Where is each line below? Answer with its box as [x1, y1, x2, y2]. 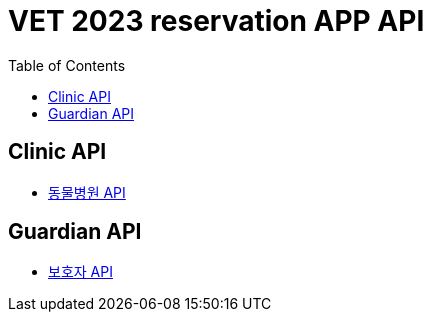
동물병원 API [48, 183, 126, 201]
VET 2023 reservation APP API [8, 4, 425, 38]
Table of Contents [8, 56, 126, 74]
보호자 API [48, 263, 113, 281]
